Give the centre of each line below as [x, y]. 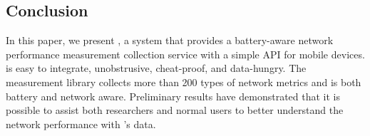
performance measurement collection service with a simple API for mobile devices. [185, 54]
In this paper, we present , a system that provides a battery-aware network [170, 40]
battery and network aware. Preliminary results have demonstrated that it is [173, 96]
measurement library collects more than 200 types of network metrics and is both [184, 82]
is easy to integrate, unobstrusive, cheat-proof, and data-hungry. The [156, 68]
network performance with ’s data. [81, 124]
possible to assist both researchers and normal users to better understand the [175, 110]
